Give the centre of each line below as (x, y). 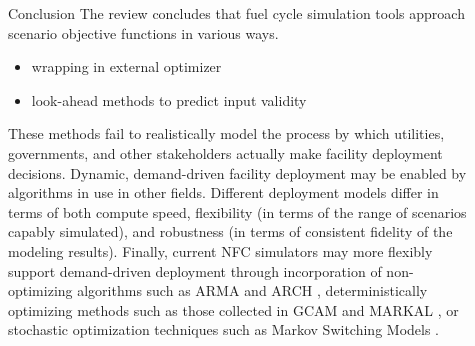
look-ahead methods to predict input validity (169, 99)
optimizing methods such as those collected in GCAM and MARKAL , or (233, 309)
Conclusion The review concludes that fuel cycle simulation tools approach (236, 13)
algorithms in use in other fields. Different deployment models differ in (223, 192)
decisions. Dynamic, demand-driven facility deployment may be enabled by (237, 172)
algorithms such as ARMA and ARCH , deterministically (252, 290)
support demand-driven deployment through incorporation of (195, 270)
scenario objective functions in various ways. (143, 32)
